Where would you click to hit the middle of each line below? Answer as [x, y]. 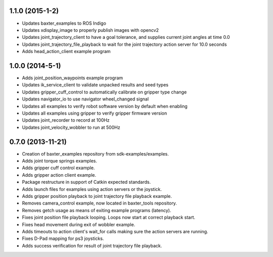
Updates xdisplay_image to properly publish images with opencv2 [90, 30]
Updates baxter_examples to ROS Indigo [64, 23]
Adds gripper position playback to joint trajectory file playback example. [97, 196]
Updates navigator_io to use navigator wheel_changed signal [85, 99]
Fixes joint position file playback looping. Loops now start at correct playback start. [109, 218]
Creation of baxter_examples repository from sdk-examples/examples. [96, 153]
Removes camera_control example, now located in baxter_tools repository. [99, 203]
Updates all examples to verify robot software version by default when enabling [105, 106]
